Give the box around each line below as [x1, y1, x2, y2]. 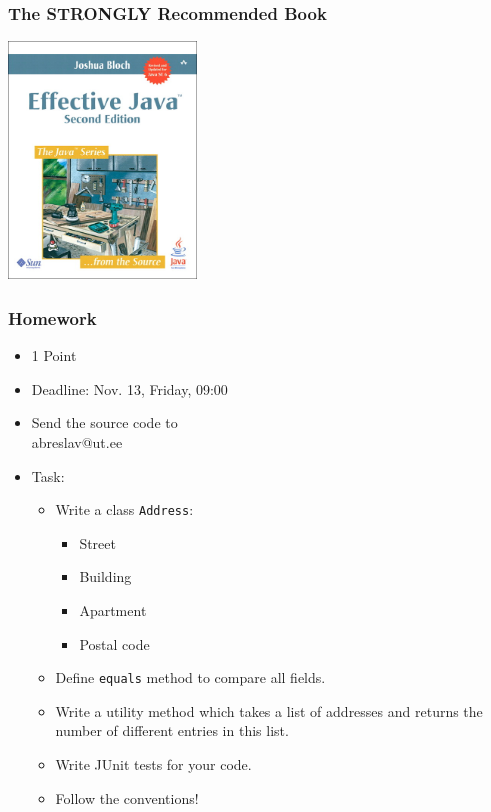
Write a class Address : [55, 499, 194, 520]
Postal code [79, 633, 150, 654]
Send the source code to [31, 412, 178, 433]
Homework [8, 305, 97, 330]
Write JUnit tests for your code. [55, 753, 252, 774]
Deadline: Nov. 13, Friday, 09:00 [31, 378, 228, 399]
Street [79, 532, 116, 553]
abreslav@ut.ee [31, 431, 123, 452]
